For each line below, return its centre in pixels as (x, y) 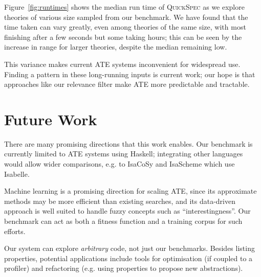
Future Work (51, 119)
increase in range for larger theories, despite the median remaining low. (116, 47)
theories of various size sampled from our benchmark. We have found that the (126, 17)
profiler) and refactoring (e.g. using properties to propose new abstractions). (124, 268)
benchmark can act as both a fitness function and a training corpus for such (123, 221)
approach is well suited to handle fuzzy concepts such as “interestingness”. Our (127, 211)
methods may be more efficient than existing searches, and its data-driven (120, 201)
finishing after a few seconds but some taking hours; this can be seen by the (123, 37)
